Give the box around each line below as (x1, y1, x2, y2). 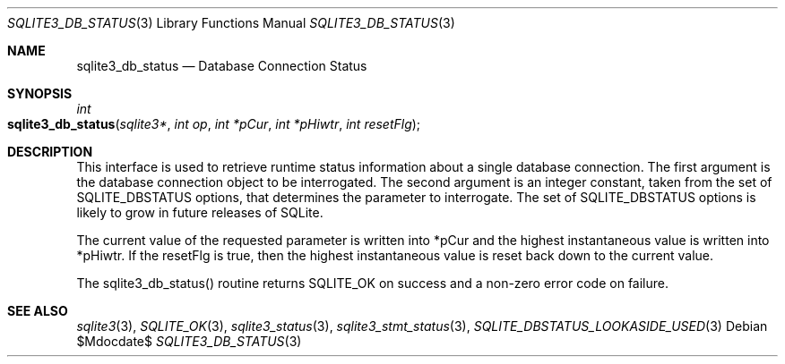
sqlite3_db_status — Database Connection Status (76, 58, 367, 73)
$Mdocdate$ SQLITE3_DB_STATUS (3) (76, 334, 302, 349)
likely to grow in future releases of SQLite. (76, 205, 323, 220)
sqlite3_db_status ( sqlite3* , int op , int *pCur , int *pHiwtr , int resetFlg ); (7, 116, 421, 131)
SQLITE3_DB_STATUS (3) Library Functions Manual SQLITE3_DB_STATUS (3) (7, 15, 455, 30)
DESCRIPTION (7, 144, 93, 159)
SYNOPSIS (7, 86, 73, 101)
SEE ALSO (7, 303, 68, 318)
